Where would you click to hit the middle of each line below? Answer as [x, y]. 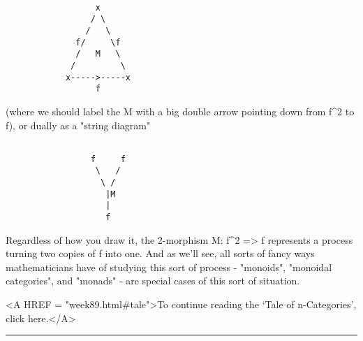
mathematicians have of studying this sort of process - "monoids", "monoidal [169, 267]
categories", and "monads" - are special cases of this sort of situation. [153, 281]
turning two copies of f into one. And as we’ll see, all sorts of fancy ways [160, 253]
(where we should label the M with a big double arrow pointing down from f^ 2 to [180, 111]
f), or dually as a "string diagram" [78, 125]
